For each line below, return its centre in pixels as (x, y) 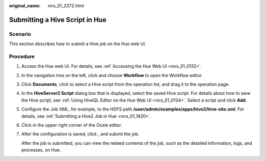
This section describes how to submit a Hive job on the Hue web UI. (78, 44)
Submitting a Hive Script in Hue (58, 20)
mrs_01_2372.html (66, 6)
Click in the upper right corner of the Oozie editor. (72, 125)
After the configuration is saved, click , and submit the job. (80, 134)
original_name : (25, 6)
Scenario (20, 34)
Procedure (22, 56)
